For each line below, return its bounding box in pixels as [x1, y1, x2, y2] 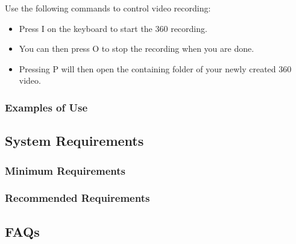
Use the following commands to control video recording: [5, 2, 211, 14]
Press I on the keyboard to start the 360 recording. [19, 22, 207, 34]
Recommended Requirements [5, 190, 150, 205]
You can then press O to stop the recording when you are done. [19, 42, 254, 55]
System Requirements [5, 131, 144, 150]
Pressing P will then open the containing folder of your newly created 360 [19, 62, 292, 75]
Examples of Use [5, 99, 88, 114]
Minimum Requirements [5, 163, 125, 178]
